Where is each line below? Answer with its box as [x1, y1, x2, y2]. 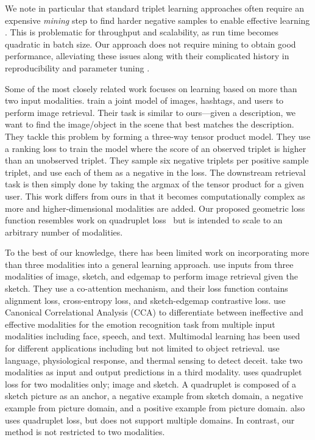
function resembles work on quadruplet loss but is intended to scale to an [5, 214, 283, 226]
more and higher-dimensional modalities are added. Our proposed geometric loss [5, 201, 305, 214]
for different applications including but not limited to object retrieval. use [5, 342, 280, 355]
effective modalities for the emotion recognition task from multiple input [5, 317, 275, 330]
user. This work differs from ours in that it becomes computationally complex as [5, 189, 305, 202]
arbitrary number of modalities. [5, 225, 123, 238]
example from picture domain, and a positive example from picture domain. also [5, 402, 305, 414]
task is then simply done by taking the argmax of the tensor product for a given [5, 178, 304, 190]
